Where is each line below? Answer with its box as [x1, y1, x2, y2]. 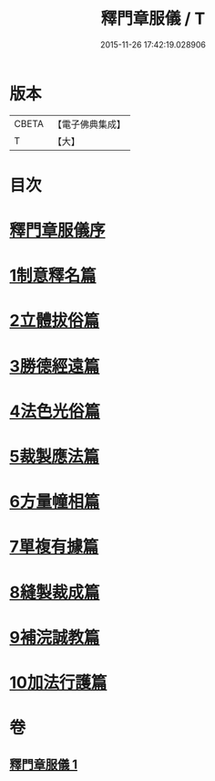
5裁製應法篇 [9, 447, 100, 467]
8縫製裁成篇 [9, 582, 100, 603]
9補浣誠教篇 [9, 627, 100, 648]
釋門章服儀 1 [9, 756, 78, 772]
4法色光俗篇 [9, 401, 100, 421]
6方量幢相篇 [9, 491, 100, 512]
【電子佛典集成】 [52, 118, 126, 131]
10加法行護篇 [9, 672, 107, 692]
